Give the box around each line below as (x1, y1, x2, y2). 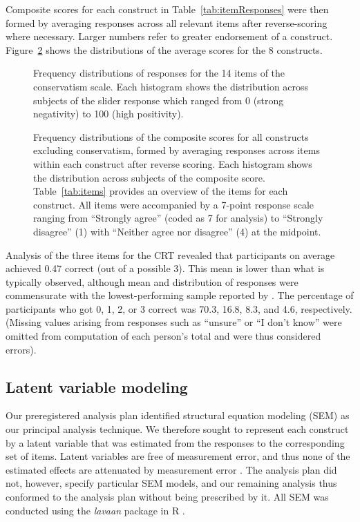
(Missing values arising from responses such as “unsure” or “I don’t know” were (6, 315, 342, 329)
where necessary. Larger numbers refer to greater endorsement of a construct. (6, 29, 333, 43)
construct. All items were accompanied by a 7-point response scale (33, 197, 314, 211)
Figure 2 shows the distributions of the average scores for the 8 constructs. (6, 42, 323, 57)
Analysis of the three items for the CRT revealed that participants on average (6, 247, 335, 262)
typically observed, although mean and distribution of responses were (6, 274, 299, 289)
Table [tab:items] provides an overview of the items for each (33, 184, 288, 198)
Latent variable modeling (6, 376, 188, 397)
